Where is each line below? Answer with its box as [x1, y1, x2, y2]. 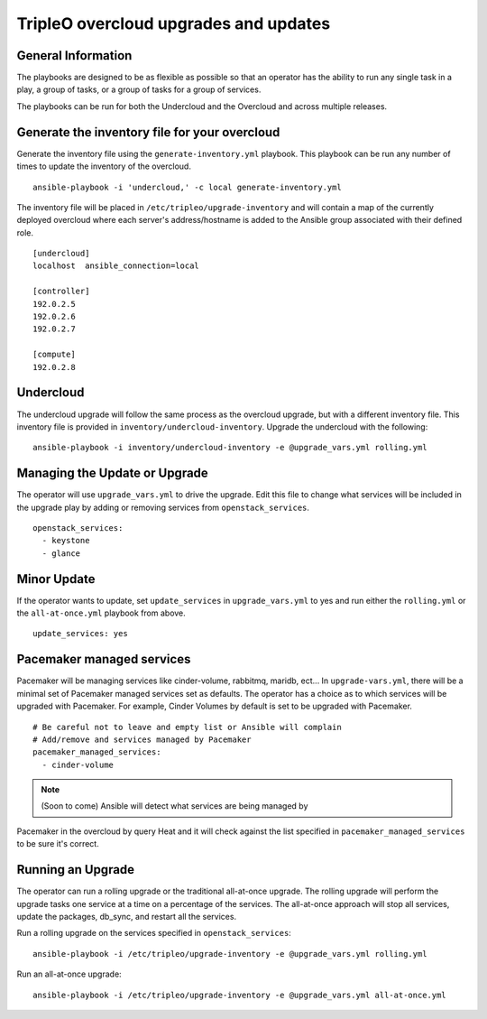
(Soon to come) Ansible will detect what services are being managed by [41, 801, 308, 811]
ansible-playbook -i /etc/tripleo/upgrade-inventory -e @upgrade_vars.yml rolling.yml [32, 949, 427, 959]
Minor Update [16, 571, 96, 587]
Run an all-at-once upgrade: [16, 968, 122, 979]
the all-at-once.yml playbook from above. [16, 607, 187, 618]
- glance [41, 548, 81, 559]
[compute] [32, 349, 76, 360]
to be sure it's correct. [16, 838, 99, 849]
